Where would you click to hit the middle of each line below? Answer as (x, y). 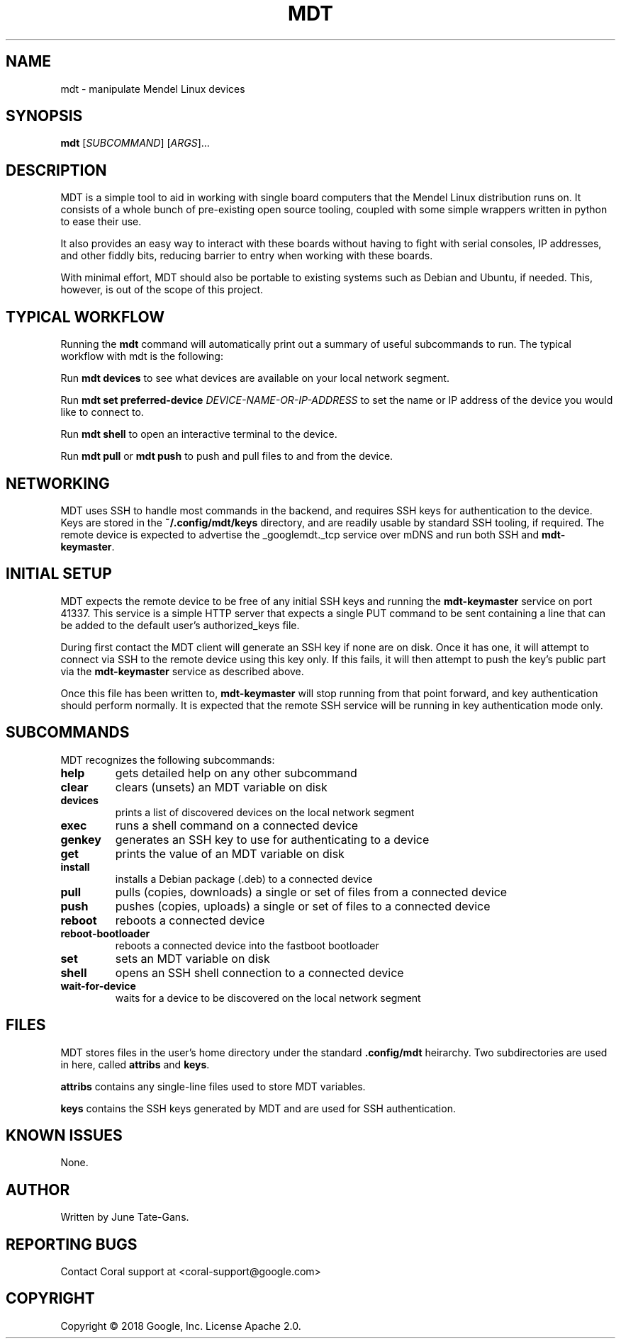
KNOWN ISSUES (64, 1135)
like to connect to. (102, 412)
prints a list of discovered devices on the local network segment (265, 812)
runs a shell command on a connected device (237, 825)
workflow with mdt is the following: (142, 356)
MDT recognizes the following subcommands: (168, 759)
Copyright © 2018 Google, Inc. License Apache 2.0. (181, 1326)
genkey (81, 839)
